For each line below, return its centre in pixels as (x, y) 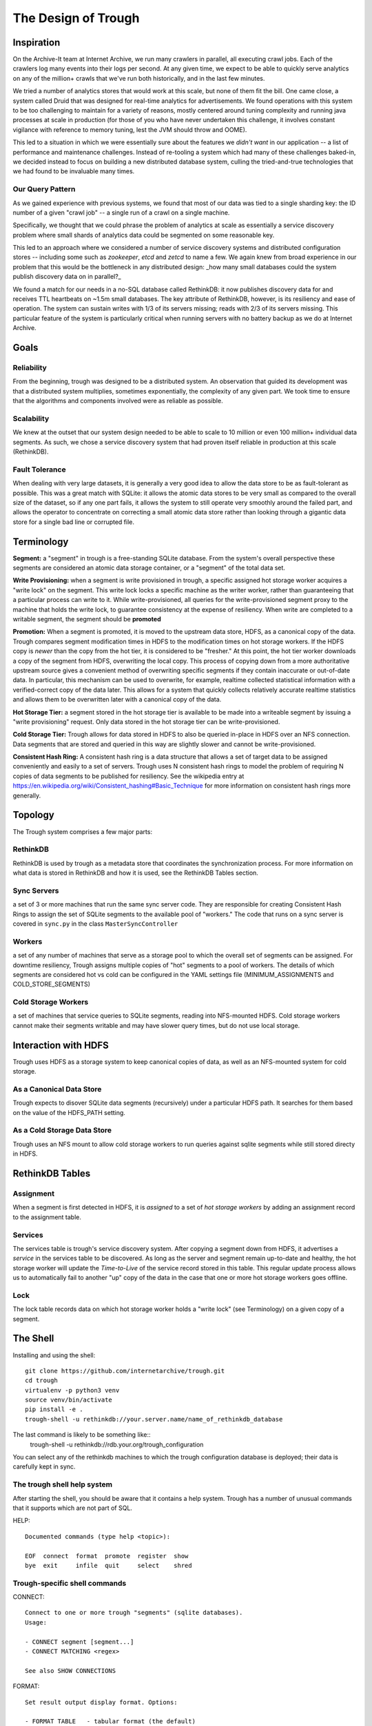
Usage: (36, 1622)
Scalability (31, 418)
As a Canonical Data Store (57, 1089)
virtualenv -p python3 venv (72, 1390)
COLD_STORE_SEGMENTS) (52, 985)
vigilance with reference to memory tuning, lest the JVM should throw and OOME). (130, 129)
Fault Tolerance (39, 469)
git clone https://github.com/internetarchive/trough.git (125, 1371)
